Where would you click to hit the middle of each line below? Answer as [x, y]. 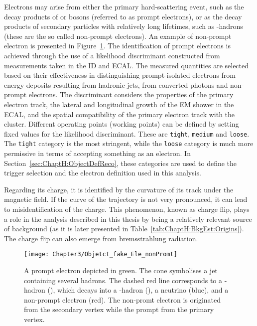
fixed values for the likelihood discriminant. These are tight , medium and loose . [127, 133]
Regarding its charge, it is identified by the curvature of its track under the [119, 189]
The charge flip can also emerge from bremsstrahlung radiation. [101, 238]
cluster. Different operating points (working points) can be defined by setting [122, 124]
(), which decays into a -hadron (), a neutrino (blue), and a [138, 290]
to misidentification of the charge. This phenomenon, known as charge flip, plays [127, 209]
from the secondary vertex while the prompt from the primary [119, 309]
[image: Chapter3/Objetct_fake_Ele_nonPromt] [101, 254]
